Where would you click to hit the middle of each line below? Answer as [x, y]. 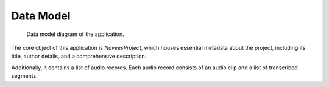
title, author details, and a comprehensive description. [79, 56]
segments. [24, 76]
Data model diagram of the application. [75, 34]
